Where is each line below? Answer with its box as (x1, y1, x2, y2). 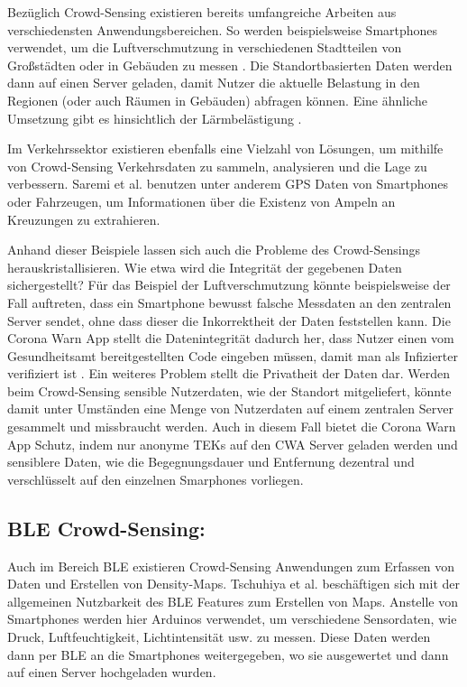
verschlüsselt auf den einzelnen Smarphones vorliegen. (7, 469, 304, 488)
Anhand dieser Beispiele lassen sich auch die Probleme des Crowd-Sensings (7, 240, 421, 259)
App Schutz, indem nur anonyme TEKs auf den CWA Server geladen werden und (7, 434, 458, 453)
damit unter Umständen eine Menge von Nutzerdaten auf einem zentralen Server (7, 399, 453, 418)
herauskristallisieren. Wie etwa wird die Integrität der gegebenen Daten (7, 257, 402, 276)
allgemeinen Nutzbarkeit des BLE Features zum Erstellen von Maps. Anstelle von (7, 591, 459, 610)
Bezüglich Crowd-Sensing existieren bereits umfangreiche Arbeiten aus (7, 3, 397, 21)
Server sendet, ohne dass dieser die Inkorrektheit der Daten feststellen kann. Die (7, 311, 451, 330)
